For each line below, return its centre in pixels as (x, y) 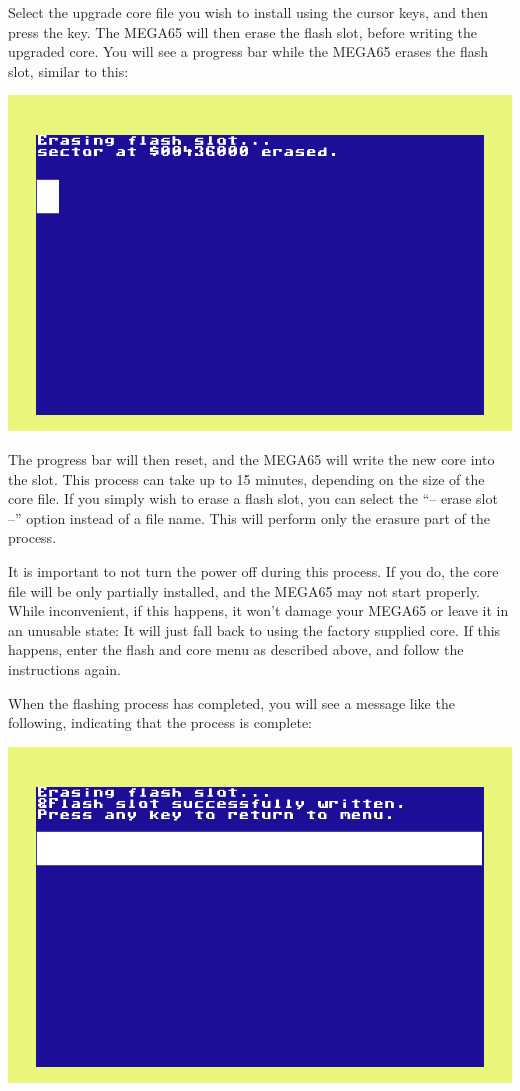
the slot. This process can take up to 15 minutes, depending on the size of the (246, 478)
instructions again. (64, 668)
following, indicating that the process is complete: (160, 722)
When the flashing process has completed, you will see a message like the (231, 702)
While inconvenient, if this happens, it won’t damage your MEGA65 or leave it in (258, 610)
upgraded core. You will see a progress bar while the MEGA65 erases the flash (248, 51)
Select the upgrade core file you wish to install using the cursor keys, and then (248, 12)
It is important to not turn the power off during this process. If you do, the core (253, 570)
